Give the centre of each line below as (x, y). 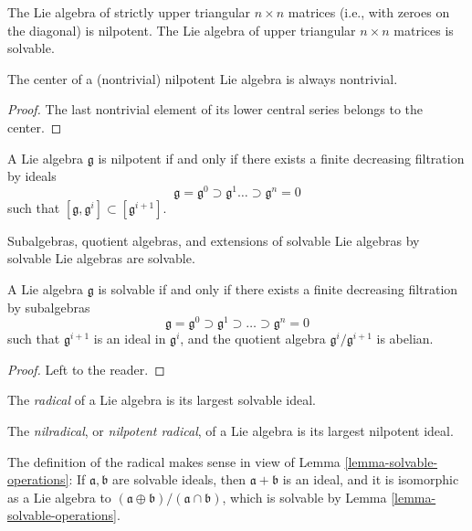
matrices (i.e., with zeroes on (369, 12)
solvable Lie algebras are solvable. (101, 258)
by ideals (32, 176)
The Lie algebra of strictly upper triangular (129, 12)
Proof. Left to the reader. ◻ (86, 369)
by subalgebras (49, 307)
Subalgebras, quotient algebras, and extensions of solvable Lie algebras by (214, 240)
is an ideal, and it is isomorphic (371, 479)
